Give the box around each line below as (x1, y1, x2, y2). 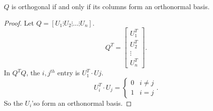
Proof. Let (4, 17, 34, 28)
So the (4, 97, 23, 108)
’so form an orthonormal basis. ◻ (32, 97, 132, 108)
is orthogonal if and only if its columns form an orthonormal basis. (11, 1, 210, 11)
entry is (57, 68, 80, 78)
